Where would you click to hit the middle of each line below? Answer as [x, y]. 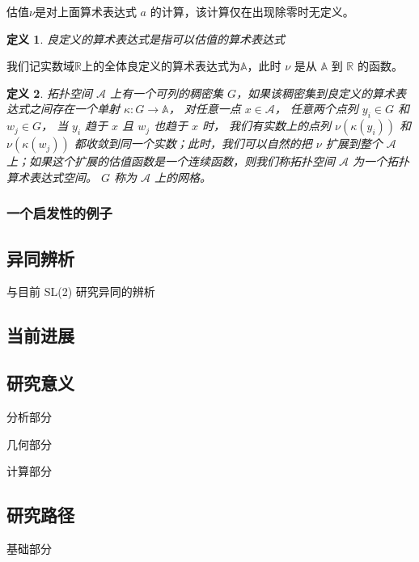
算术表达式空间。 [52, 177]
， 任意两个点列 [316, 109]
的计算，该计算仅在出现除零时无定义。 [252, 11]
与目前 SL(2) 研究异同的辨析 [81, 292]
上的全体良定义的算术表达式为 [161, 66]
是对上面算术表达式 [85, 11]
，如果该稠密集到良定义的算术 [316, 93]
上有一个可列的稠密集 [167, 93]
